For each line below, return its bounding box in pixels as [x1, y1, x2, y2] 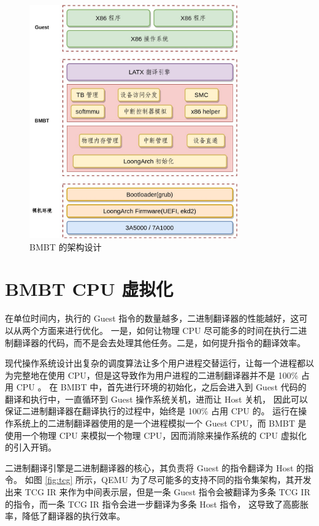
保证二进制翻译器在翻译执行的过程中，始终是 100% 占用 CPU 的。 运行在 [5, 404, 299, 417]
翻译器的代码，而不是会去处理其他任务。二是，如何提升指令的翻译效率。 [13, 336, 306, 349]
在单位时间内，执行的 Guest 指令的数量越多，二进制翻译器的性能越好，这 [5, 312, 299, 325]
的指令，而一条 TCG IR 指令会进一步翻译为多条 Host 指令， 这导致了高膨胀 [5, 497, 309, 510]
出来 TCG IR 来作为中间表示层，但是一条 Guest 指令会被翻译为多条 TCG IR [5, 485, 310, 498]
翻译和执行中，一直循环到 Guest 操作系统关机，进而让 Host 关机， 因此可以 [5, 392, 308, 405]
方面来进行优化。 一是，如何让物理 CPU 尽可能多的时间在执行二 [39, 323, 299, 336]
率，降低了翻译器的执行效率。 [5, 509, 125, 522]
